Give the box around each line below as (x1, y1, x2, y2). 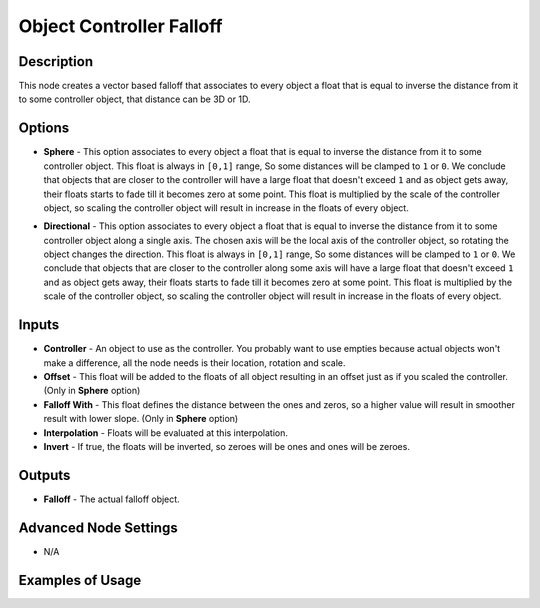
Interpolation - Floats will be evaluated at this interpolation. (43, 426, 289, 439)
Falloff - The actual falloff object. (43, 493, 180, 505)
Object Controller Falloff (18, 15, 223, 37)
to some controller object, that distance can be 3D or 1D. (18, 93, 251, 105)
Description (18, 53, 94, 70)
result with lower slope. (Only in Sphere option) (43, 413, 239, 425)
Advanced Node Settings (18, 519, 179, 536)
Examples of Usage (18, 571, 142, 589)
